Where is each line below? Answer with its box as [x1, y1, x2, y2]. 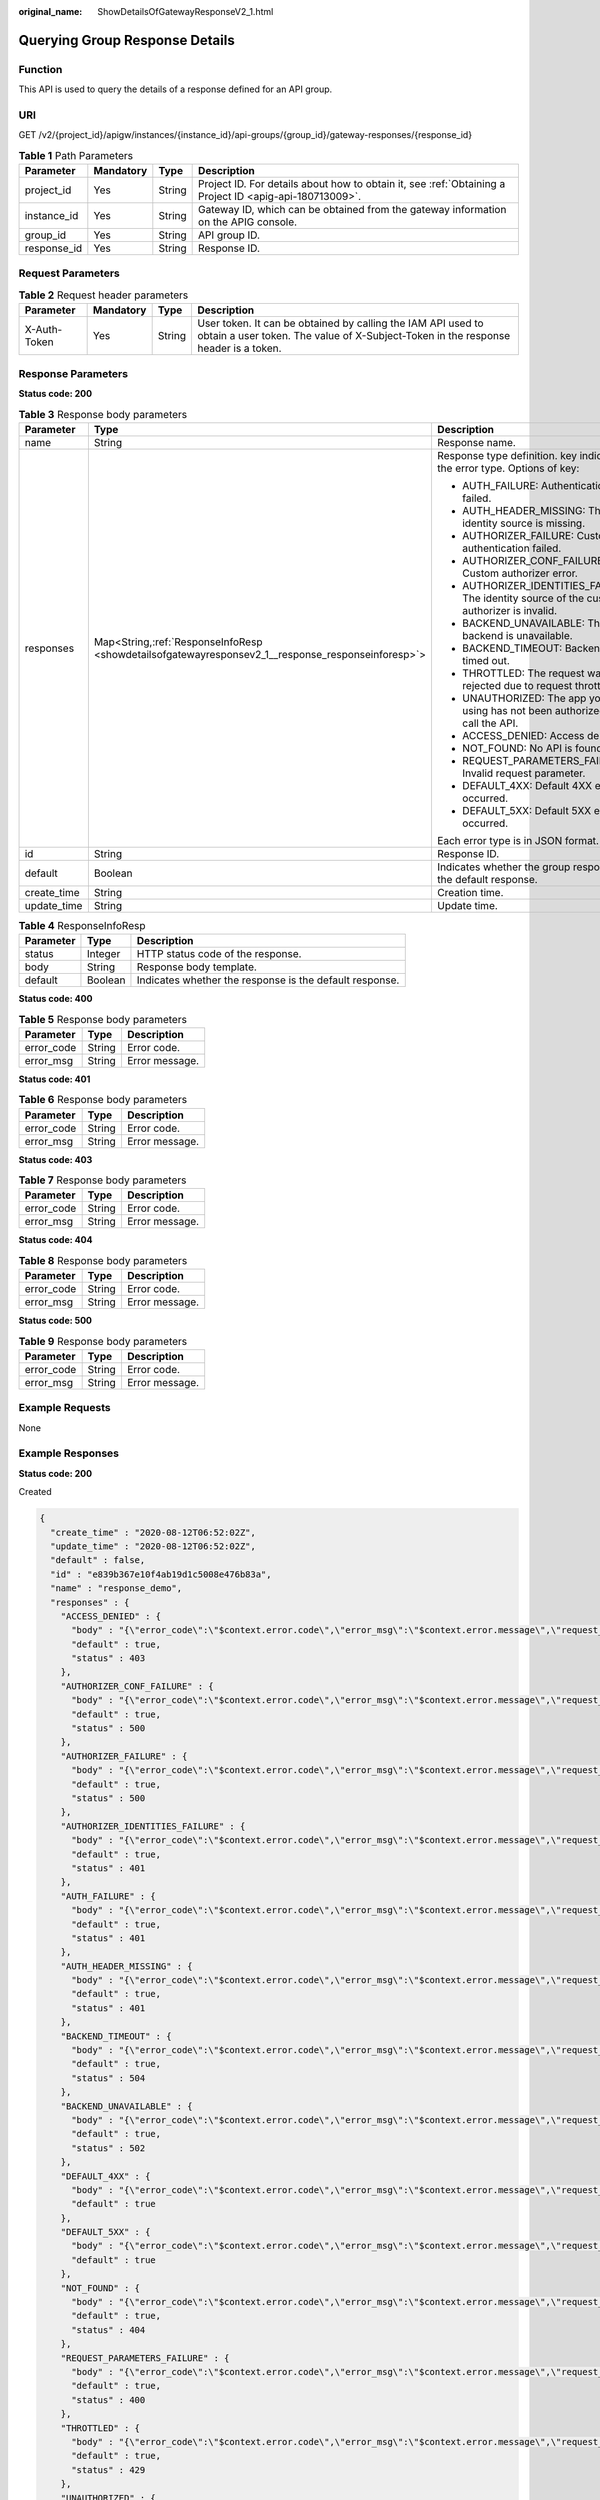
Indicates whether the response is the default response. [136, 973, 400, 987]
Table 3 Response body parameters [18, 407, 188, 421]
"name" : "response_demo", [50, 1583, 183, 1594]
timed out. [461, 653, 510, 667]
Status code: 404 [18, 1234, 93, 1246]
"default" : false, [50, 1555, 146, 1566]
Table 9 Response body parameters [18, 1334, 188, 1348]
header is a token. [196, 341, 282, 355]
